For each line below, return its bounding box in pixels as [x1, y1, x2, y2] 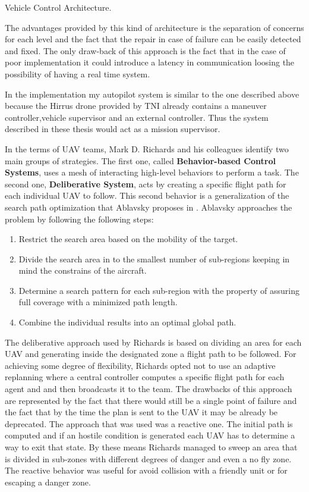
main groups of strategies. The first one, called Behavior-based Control [5, 154, 276, 167]
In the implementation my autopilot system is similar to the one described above [5, 87, 299, 100]
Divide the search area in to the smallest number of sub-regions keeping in [18, 252, 290, 265]
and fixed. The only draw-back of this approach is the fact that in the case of [5, 44, 286, 57]
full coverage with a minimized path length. [18, 296, 178, 308]
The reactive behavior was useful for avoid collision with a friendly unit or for [5, 464, 288, 477]
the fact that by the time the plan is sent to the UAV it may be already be [5, 406, 278, 418]
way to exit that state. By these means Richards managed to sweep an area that [5, 441, 298, 453]
